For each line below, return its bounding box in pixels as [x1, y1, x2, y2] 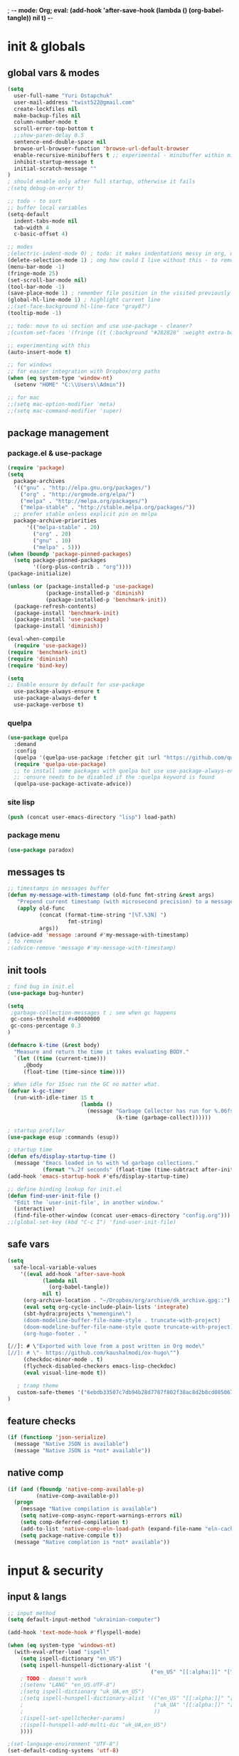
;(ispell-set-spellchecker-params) [20, 1714, 126, 1722]
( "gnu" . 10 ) [33, 537, 72, 544]
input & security [7, 1563, 104, 1578]
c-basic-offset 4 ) [14, 230, 69, 238]
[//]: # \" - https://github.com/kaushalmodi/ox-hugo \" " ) [7, 1349, 180, 1357]
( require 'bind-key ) [7, 661, 69, 669]
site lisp [7, 797, 36, 807]
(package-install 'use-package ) [14, 616, 110, 623]
